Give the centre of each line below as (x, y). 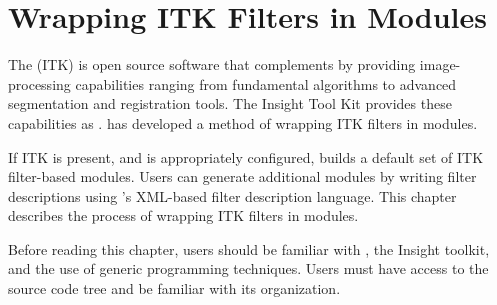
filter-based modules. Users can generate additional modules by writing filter (242, 176)
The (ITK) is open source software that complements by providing (212, 64)
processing (39, 83)
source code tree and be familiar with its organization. (174, 288)
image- (440, 64)
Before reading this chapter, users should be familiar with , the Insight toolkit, (249, 248)
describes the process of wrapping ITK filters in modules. (183, 215)
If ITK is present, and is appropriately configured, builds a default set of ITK (246, 156)
